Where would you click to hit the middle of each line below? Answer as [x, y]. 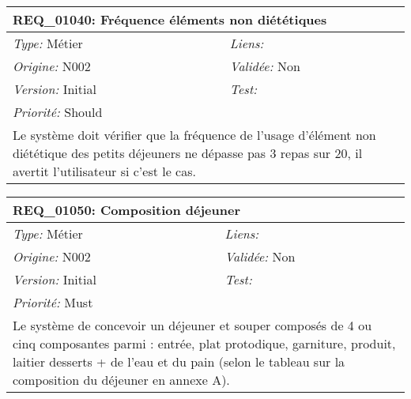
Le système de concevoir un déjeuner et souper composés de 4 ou [192, 325]
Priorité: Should [58, 112]
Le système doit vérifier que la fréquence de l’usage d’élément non [194, 135]
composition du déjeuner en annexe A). [121, 380]
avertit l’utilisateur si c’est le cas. [104, 171]
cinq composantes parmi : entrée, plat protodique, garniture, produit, [204, 343]
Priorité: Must [53, 302]
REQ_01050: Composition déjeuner [126, 210]
